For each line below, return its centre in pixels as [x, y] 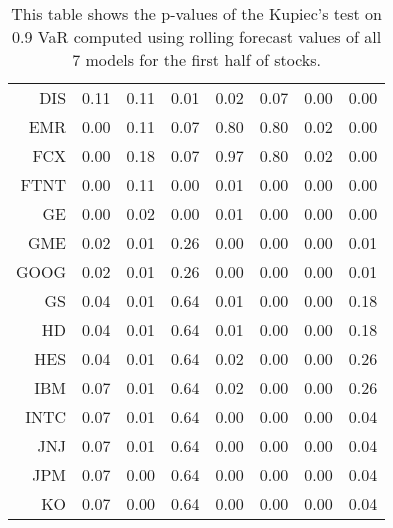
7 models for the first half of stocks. [197, 59]
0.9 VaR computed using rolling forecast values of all [197, 36]
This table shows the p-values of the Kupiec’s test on [196, 13]
